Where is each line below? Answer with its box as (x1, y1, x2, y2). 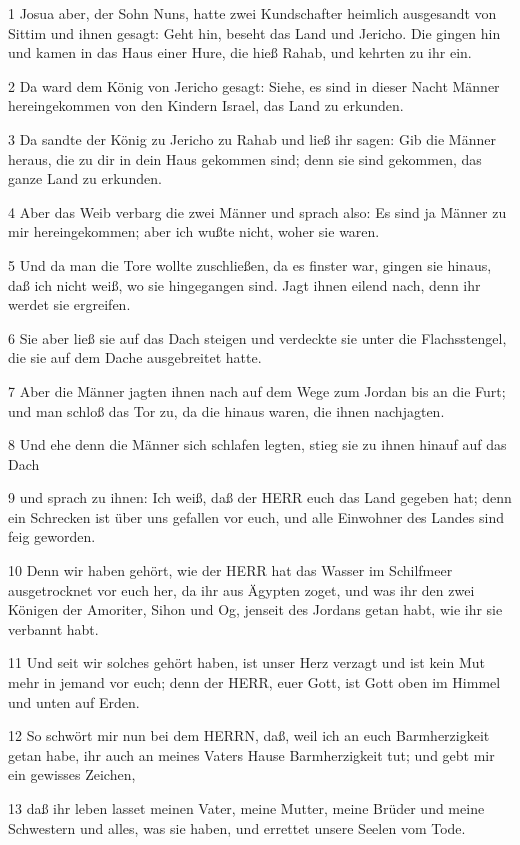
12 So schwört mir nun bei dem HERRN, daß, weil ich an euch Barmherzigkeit (8, 725, 490, 746)
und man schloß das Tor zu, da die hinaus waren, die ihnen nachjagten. (8, 400, 445, 421)
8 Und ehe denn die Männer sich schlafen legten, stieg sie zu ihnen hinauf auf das (8, 434, 507, 455)
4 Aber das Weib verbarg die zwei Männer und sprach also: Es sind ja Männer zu (8, 201, 507, 222)
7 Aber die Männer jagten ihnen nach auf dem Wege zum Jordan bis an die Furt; (8, 380, 506, 401)
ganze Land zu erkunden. (8, 168, 162, 189)
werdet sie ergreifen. (8, 294, 131, 315)
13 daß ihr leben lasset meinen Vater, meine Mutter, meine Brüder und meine (8, 798, 485, 818)
